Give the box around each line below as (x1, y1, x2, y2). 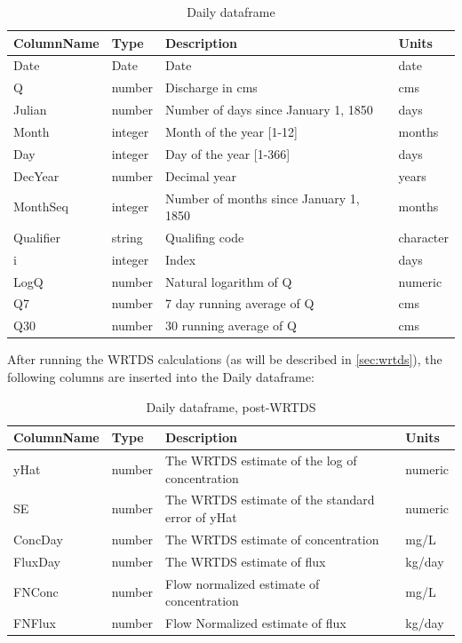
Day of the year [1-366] (165, 144, 291, 163)
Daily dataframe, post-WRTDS (146, 397, 316, 416)
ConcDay (13, 529, 63, 548)
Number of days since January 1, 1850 (165, 100, 373, 119)
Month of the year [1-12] (165, 122, 298, 140)
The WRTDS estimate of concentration (165, 529, 379, 548)
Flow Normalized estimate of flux (165, 614, 346, 632)
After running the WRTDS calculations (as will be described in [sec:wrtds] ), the (7, 350, 442, 369)
